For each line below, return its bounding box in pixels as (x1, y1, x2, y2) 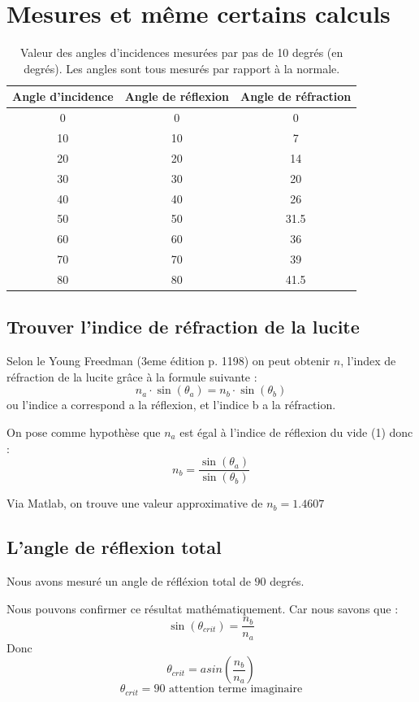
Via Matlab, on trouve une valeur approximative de (6, 495, 263, 512)
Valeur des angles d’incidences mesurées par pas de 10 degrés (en (20, 44, 343, 61)
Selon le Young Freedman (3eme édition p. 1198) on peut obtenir (6, 352, 330, 369)
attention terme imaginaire (169, 683, 303, 695)
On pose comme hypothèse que (6, 423, 161, 440)
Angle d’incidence (12, 88, 114, 105)
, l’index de (340, 352, 396, 369)
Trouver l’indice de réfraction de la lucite (6, 314, 360, 339)
